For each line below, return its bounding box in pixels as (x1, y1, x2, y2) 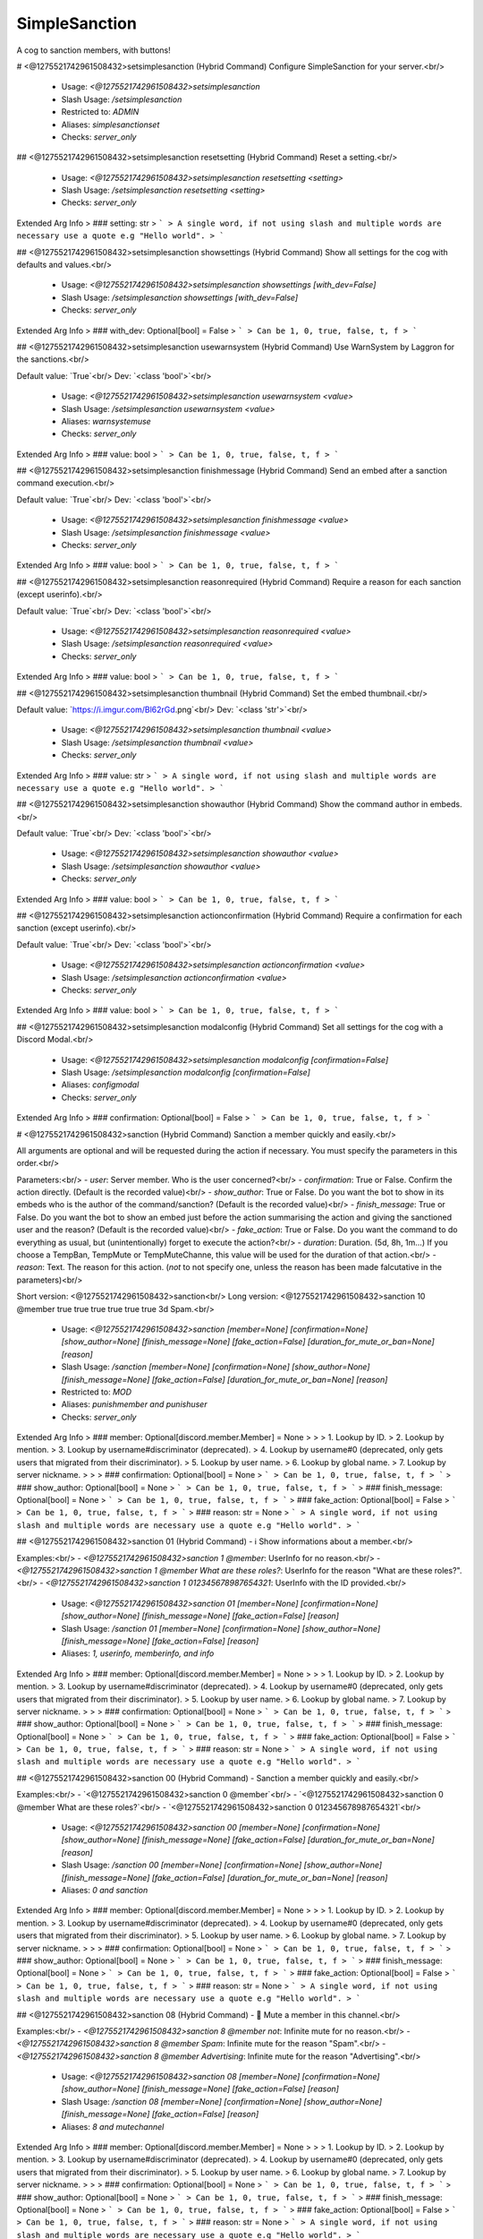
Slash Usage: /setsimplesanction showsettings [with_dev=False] (61, 292, 299, 303)
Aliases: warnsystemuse (61, 416, 151, 426)
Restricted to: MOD (61, 1386, 132, 1397)
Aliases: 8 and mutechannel (61, 2121, 165, 2132)
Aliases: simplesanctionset (61, 119, 160, 130)
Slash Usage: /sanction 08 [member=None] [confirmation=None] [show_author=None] (61, 2096, 383, 2106)
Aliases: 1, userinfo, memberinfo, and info (61, 1648, 215, 1659)
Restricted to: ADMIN (61, 107, 140, 117)
